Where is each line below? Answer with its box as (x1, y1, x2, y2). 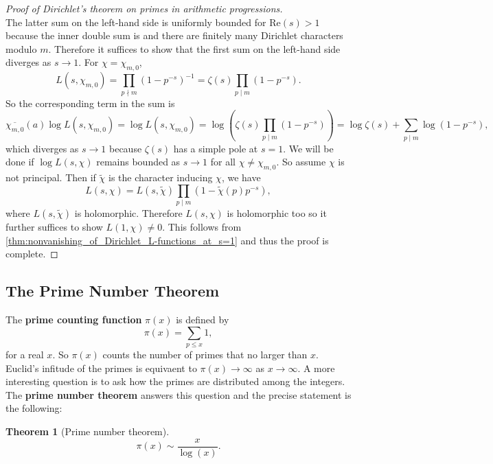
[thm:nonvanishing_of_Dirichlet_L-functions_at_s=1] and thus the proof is (5, 233, 329, 247)
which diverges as (5, 141, 79, 155)
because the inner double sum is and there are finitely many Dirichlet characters (5, 28, 343, 43)
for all (210, 154, 236, 169)
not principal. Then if (5, 170, 96, 185)
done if (5, 154, 34, 169)
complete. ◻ (5, 246, 58, 261)
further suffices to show (5, 220, 103, 234)
